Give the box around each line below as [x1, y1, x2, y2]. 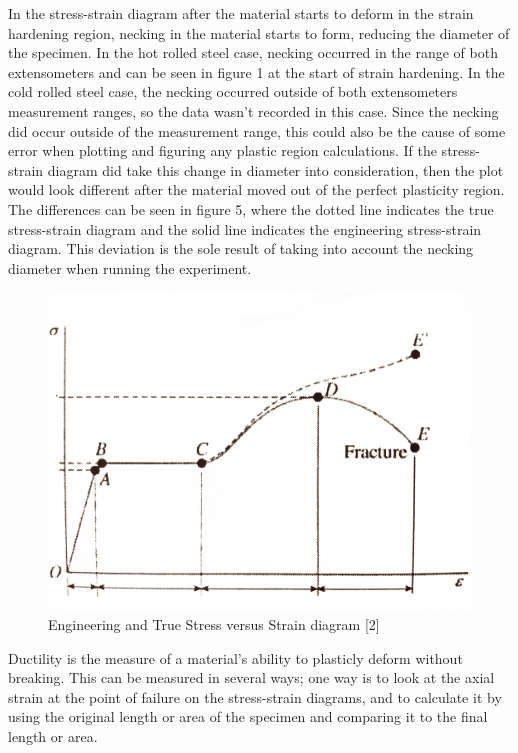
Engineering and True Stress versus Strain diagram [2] [48, 613, 380, 634]
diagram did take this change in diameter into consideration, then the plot [47, 159, 504, 180]
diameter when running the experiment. [8, 257, 252, 278]
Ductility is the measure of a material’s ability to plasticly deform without [8, 647, 463, 668]
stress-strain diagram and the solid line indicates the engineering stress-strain [8, 218, 482, 239]
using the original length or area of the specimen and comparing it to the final [8, 706, 488, 727]
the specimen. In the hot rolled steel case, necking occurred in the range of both [8, 42, 498, 63]
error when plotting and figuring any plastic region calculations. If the [8, 140, 437, 161]
